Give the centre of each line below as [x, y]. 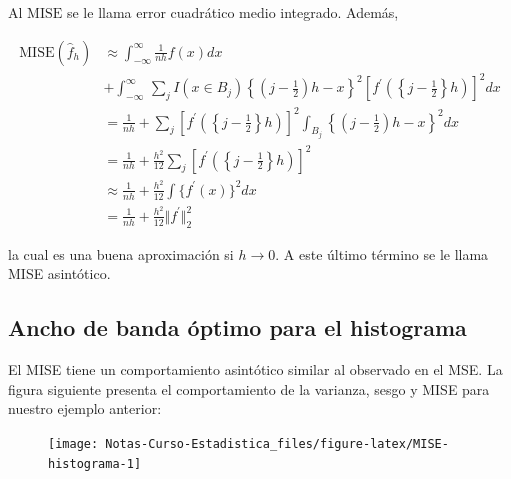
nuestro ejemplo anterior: [85, 408]
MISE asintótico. [59, 273]
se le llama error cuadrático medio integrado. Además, [232, 12]
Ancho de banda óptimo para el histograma [237, 327]
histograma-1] [95, 463]
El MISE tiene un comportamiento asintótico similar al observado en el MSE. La [255, 369]
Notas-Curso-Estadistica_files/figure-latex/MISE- [277, 443]
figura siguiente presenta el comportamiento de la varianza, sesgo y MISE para [249, 388]
